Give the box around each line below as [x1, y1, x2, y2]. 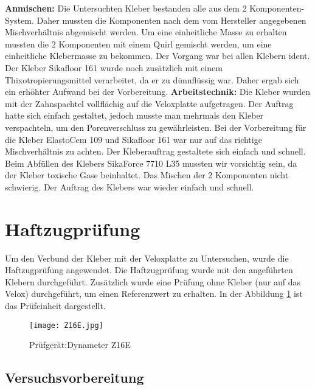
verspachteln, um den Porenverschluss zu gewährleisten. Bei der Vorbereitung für [5, 120, 306, 133]
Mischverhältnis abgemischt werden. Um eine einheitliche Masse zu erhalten [5, 26, 287, 38]
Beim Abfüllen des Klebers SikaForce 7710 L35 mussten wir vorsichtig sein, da [5, 156, 297, 169]
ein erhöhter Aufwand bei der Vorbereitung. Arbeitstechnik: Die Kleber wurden [5, 85, 311, 98]
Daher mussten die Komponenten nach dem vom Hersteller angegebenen [36, 13, 306, 26]
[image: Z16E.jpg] [29, 321, 103, 330]
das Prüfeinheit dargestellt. [5, 299, 106, 312]
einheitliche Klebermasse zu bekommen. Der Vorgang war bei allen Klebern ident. [5, 49, 310, 62]
